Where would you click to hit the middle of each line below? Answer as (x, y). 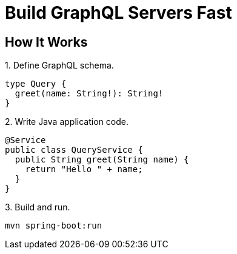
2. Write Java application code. (67, 122)
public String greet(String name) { (102, 160)
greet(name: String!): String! (89, 94)
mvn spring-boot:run (54, 226)
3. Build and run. (38, 207)
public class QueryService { (74, 150)
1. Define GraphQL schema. (59, 65)
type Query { (36, 84)
